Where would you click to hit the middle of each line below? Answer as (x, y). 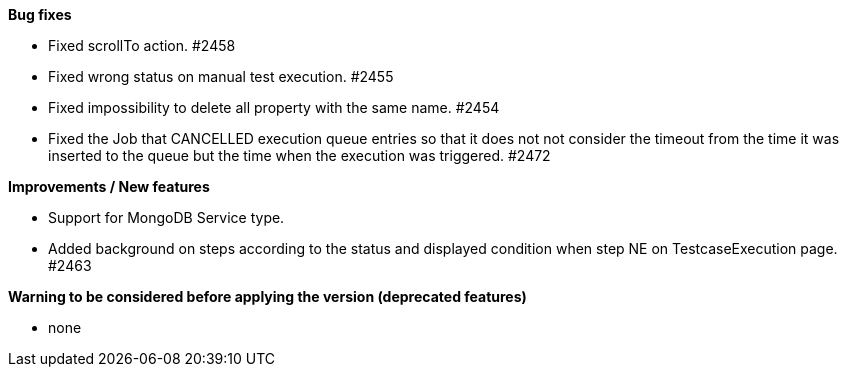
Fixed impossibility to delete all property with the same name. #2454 (274, 107)
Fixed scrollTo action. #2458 (142, 45)
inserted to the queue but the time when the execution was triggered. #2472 (299, 155)
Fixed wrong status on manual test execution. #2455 (221, 76)
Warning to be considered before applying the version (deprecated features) (267, 296)
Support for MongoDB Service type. (166, 217)
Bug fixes (40, 14)
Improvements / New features (109, 186)
